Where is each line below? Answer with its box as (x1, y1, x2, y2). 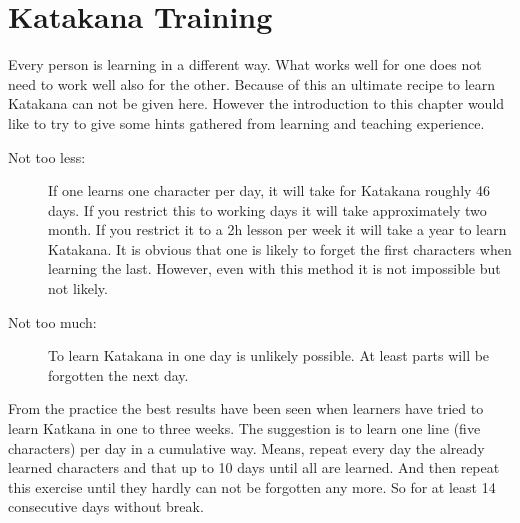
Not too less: (8, 146, 86, 167)
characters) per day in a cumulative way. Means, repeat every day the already (8, 437, 485, 458)
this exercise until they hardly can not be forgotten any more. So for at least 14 (8, 476, 496, 497)
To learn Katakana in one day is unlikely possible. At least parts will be (48, 345, 490, 366)
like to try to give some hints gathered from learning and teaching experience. (8, 112, 485, 133)
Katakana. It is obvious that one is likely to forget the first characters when (48, 238, 512, 259)
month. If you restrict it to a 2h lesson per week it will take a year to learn (48, 219, 507, 240)
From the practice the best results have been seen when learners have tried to (8, 398, 484, 419)
